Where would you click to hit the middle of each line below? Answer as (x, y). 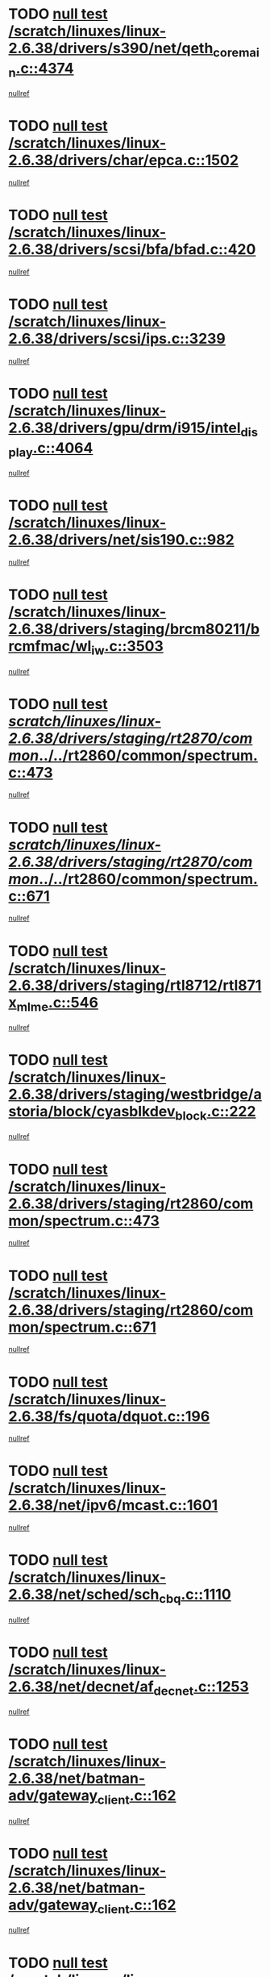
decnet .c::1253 (201, 1688)
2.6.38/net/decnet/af (81, 1686)
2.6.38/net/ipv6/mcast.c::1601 (113, 1506)
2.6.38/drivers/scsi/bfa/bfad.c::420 (132, 250)
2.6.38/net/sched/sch (84, 1595)
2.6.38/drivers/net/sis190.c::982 (122, 540)
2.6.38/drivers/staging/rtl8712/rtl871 (135, 985)
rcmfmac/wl (50, 646)
